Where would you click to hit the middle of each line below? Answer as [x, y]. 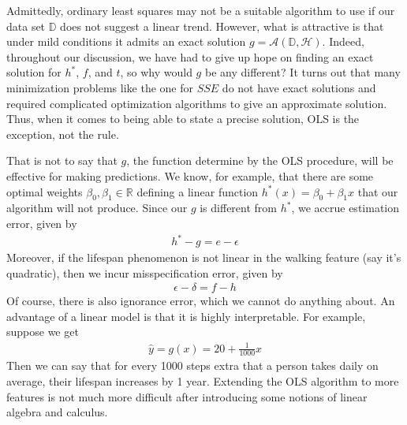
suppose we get [43, 332]
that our [378, 191]
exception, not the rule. [63, 134]
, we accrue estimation [345, 208]
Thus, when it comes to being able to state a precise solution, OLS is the [183, 119]
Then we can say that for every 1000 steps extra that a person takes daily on [192, 365]
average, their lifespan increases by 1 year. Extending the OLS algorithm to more [203, 381]
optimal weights [45, 191]
